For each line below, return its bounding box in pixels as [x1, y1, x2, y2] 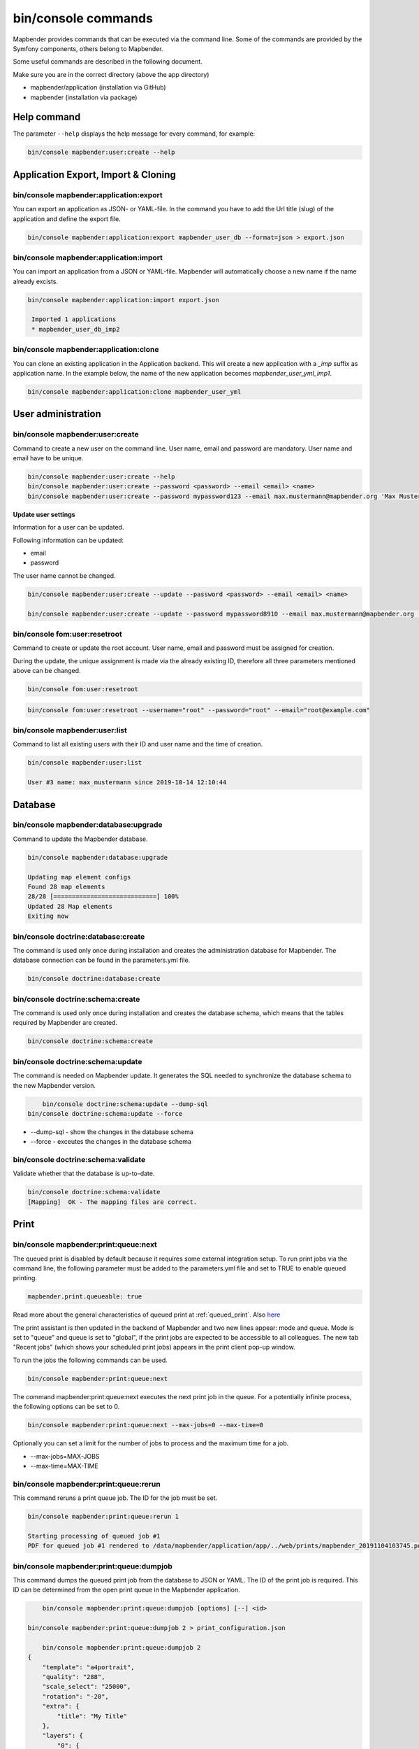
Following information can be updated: [13, 536, 124, 544]
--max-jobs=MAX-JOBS [30, 1452, 100, 1460]
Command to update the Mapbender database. [13, 835, 148, 843]
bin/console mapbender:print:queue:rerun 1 [27, 1513, 179, 1521]
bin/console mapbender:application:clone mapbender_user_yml [27, 388, 242, 395]
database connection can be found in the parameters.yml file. [13, 956, 191, 965]
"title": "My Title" [57, 1712, 128, 1720]
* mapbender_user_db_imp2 [31, 325, 120, 333]
